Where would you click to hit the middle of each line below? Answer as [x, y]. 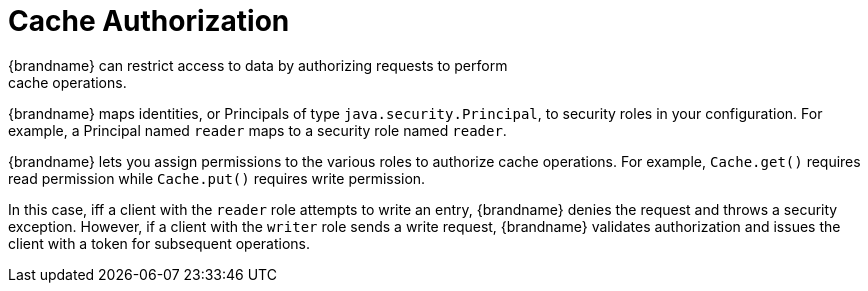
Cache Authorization [149, 21]
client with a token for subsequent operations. [159, 243]
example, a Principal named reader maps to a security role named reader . [257, 130]
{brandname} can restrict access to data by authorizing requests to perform [258, 65]
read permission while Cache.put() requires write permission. [217, 178]
